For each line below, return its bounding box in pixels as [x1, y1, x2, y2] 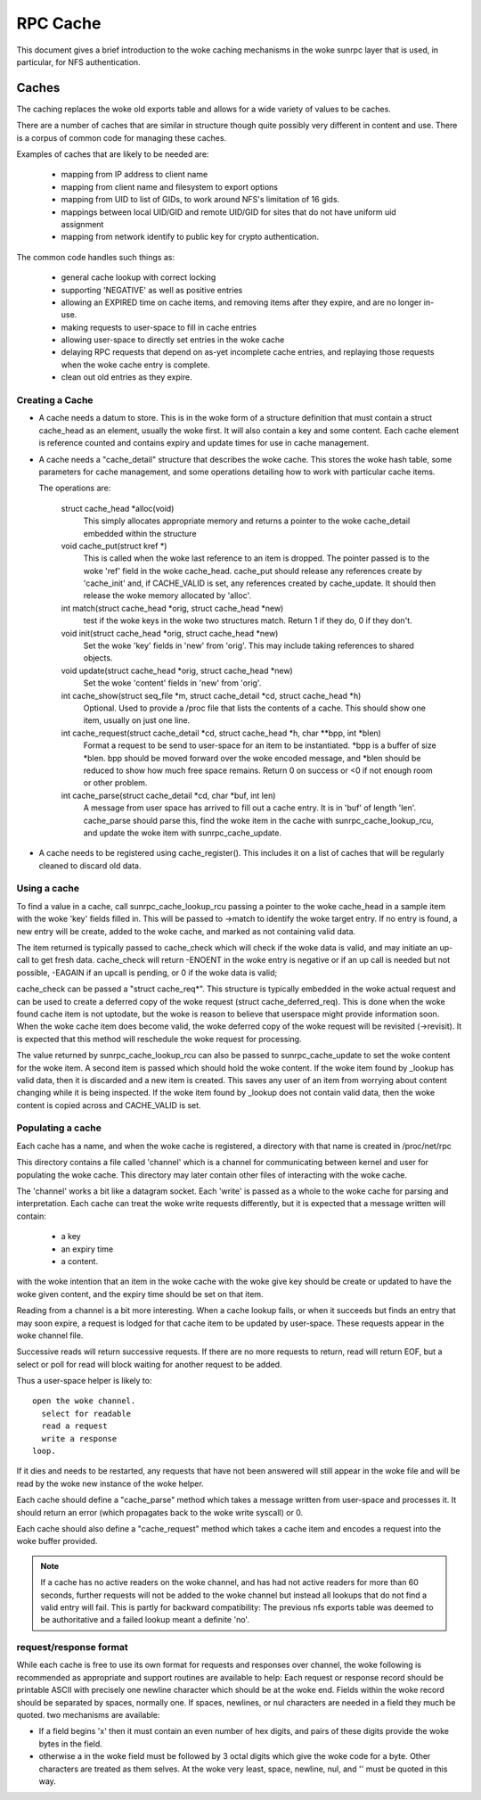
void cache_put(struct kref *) [61, 540, 167, 551]
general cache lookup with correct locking [61, 272, 216, 283]
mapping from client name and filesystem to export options [61, 181, 278, 192]
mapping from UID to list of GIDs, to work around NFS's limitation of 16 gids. [61, 194, 340, 205]
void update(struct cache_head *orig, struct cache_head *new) [61, 665, 293, 676]
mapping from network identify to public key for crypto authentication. [61, 232, 320, 242]
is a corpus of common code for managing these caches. [16, 132, 227, 143]
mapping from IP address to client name [61, 169, 208, 180]
